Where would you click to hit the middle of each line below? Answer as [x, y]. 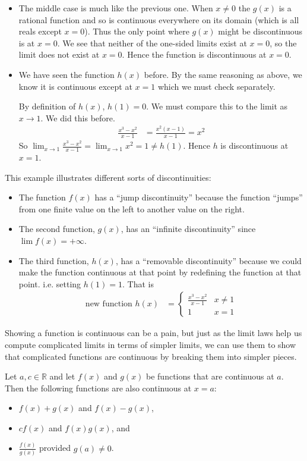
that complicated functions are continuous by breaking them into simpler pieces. [151, 356]
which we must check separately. [216, 86]
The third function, [54, 260]
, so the [283, 43]
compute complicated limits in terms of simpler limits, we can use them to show [151, 344]
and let [62, 376]
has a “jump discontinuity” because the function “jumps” [199, 197]
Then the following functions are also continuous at [98, 388]
